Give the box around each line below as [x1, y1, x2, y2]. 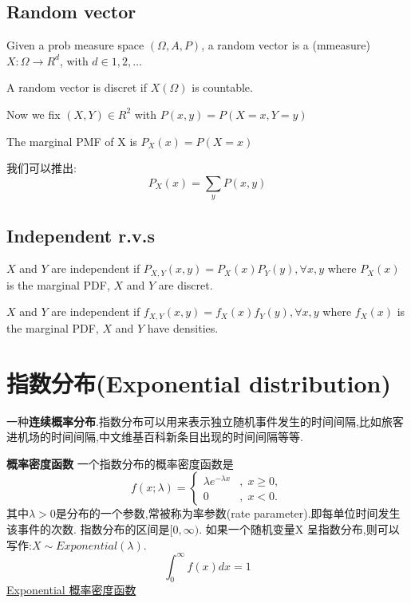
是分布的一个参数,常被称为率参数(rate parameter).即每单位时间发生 [55, 505, 401, 522]
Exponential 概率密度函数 [6, 581, 136, 598]
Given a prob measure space [6, 37, 144, 53]
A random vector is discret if [6, 79, 148, 96]
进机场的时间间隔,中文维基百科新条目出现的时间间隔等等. [6, 428, 303, 445]
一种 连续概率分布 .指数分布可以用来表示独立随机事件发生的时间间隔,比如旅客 [6, 412, 404, 429]
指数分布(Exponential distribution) [6, 366, 391, 399]
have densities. [147, 319, 219, 336]
